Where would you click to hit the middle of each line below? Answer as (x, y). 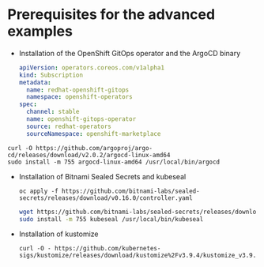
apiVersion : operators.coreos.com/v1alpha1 (92, 68)
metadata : (35, 82)
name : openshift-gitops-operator (81, 119)
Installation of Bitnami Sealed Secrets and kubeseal (102, 176)
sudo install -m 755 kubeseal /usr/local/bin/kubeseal (111, 219)
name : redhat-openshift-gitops (78, 90)
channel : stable (53, 112)
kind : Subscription (51, 75)
